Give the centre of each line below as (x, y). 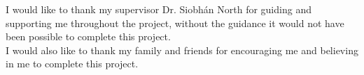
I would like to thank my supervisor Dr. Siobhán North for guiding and (159, 9)
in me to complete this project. (72, 64)
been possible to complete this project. (88, 36)
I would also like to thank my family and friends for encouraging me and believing (182, 50)
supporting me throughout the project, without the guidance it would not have (175, 23)
